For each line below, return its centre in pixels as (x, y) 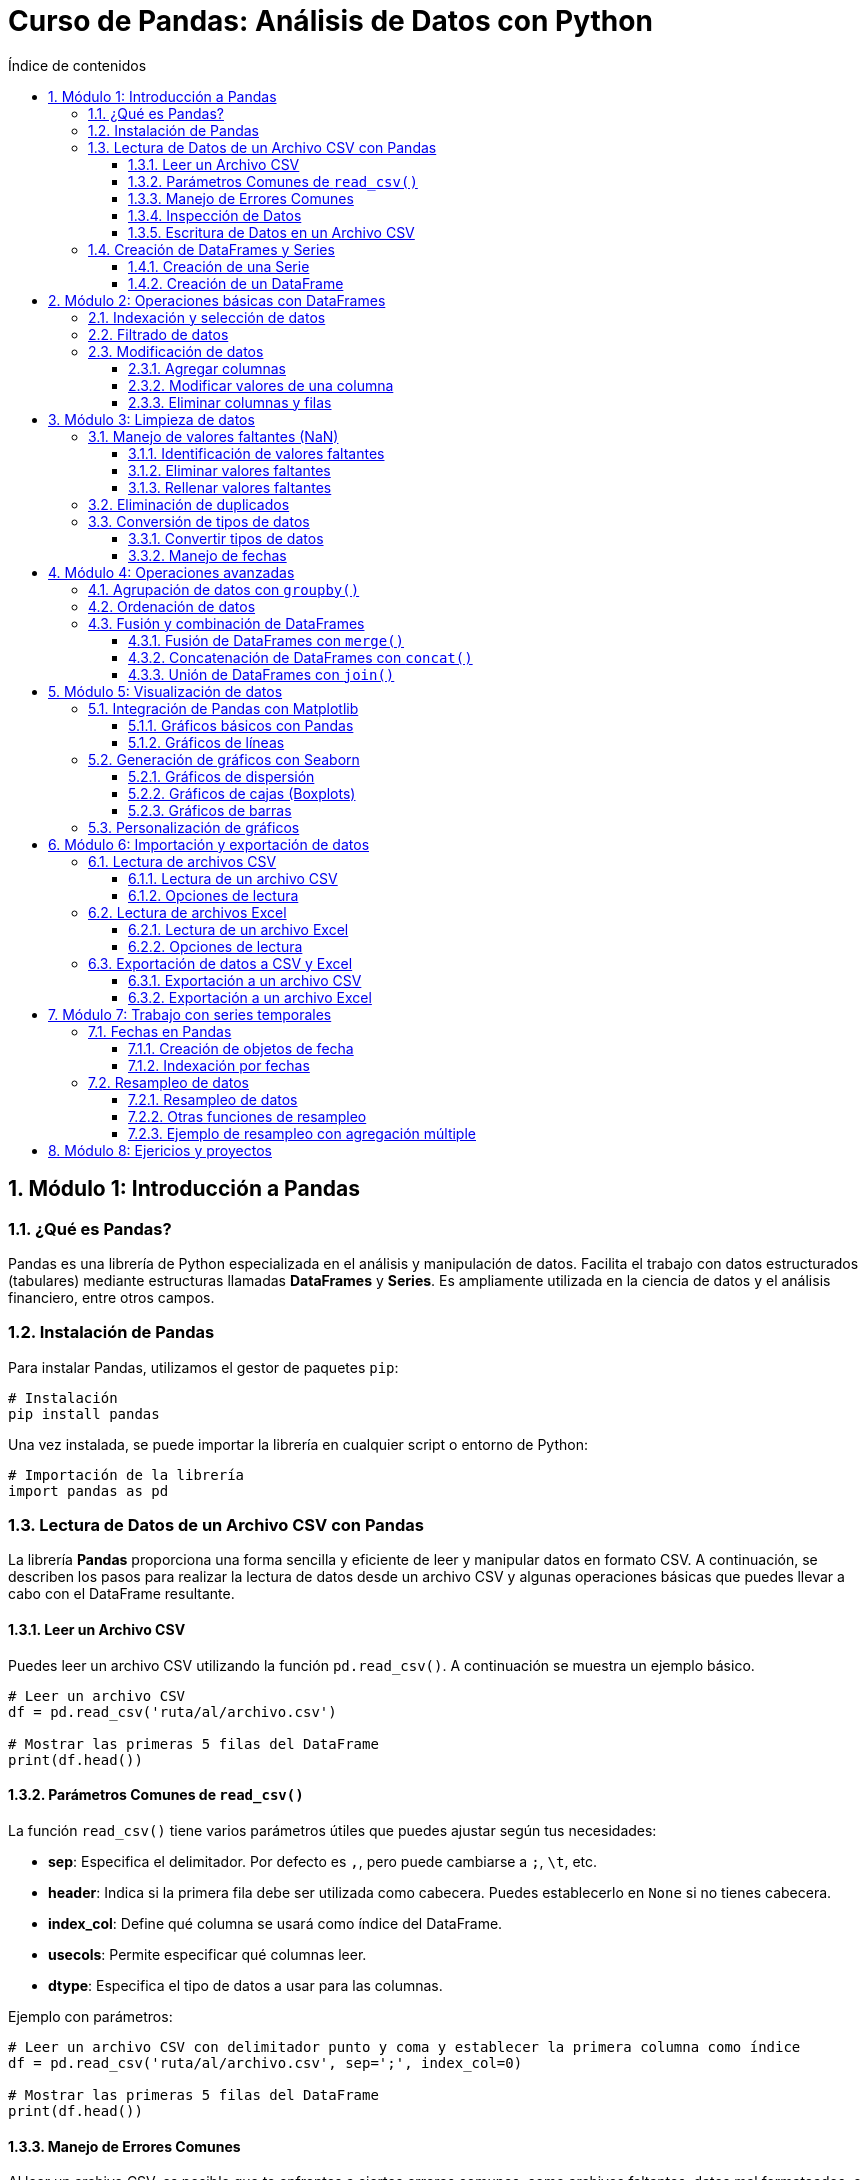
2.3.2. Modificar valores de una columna (261, 385)
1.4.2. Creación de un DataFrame (236, 283)
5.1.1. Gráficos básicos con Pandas (241, 725)
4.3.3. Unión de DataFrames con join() (261, 674)
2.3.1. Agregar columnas (207, 368)
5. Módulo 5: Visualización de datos (165, 691)
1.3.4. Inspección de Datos (215, 215)
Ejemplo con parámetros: (90, 2016)
